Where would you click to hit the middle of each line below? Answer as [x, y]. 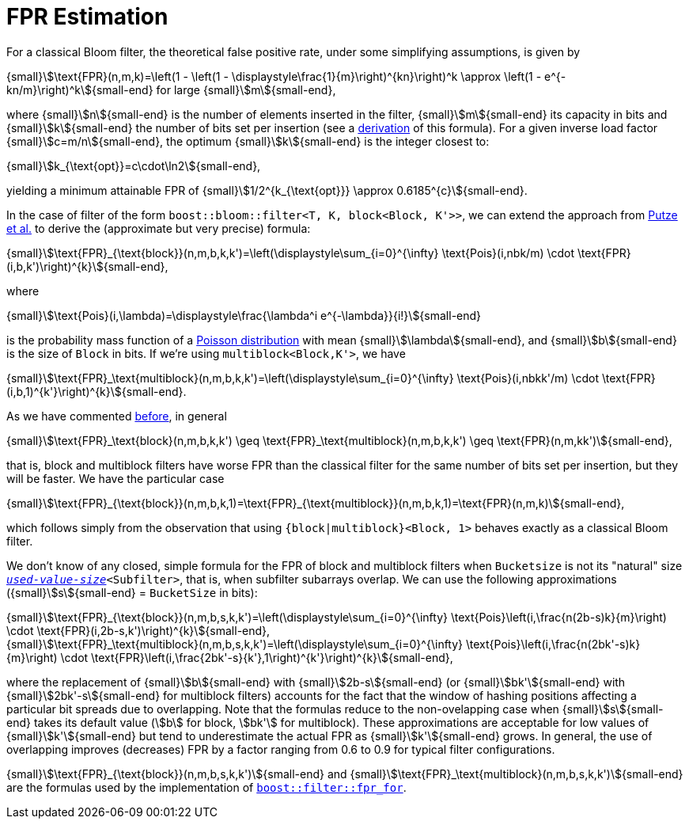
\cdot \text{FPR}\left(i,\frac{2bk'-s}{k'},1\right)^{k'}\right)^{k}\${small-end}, [257, 657]
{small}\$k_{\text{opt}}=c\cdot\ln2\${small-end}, [134, 165]
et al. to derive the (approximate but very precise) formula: [159, 228]
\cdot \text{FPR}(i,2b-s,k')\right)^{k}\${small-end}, [138, 630]
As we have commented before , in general [117, 416]
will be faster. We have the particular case [115, 478]
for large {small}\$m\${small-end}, [246, 89]
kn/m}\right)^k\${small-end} [80, 89]
